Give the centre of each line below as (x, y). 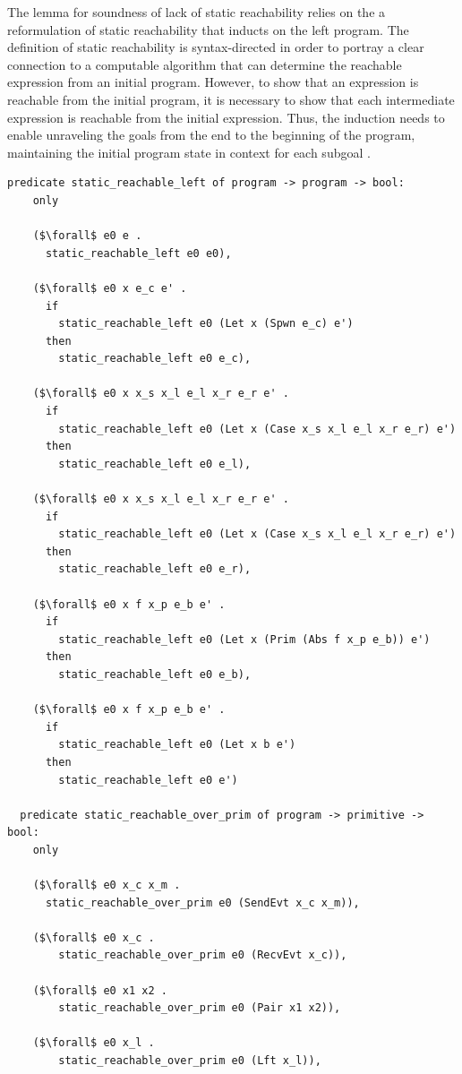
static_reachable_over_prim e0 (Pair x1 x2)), (200, 1008)
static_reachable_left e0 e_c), (155, 359)
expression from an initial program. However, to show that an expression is (213, 82)
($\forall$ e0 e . (87, 236)
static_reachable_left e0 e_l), (155, 464)
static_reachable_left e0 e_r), (155, 569)
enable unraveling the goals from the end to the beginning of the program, (211, 135)
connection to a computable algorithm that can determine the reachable (205, 64)
